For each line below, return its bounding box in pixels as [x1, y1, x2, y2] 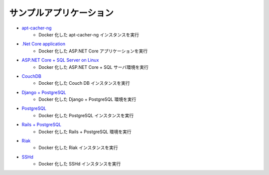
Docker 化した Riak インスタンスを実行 [38, 145, 118, 151]
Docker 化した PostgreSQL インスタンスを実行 [38, 112, 134, 118]
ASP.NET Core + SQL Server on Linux [21, 57, 99, 63]
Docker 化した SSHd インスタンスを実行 [38, 161, 121, 167]
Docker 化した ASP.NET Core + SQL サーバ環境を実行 [38, 64, 149, 70]
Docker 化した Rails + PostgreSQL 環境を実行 [38, 129, 132, 135]
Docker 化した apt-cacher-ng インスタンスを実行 [38, 31, 139, 37]
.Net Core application [21, 41, 66, 47]
